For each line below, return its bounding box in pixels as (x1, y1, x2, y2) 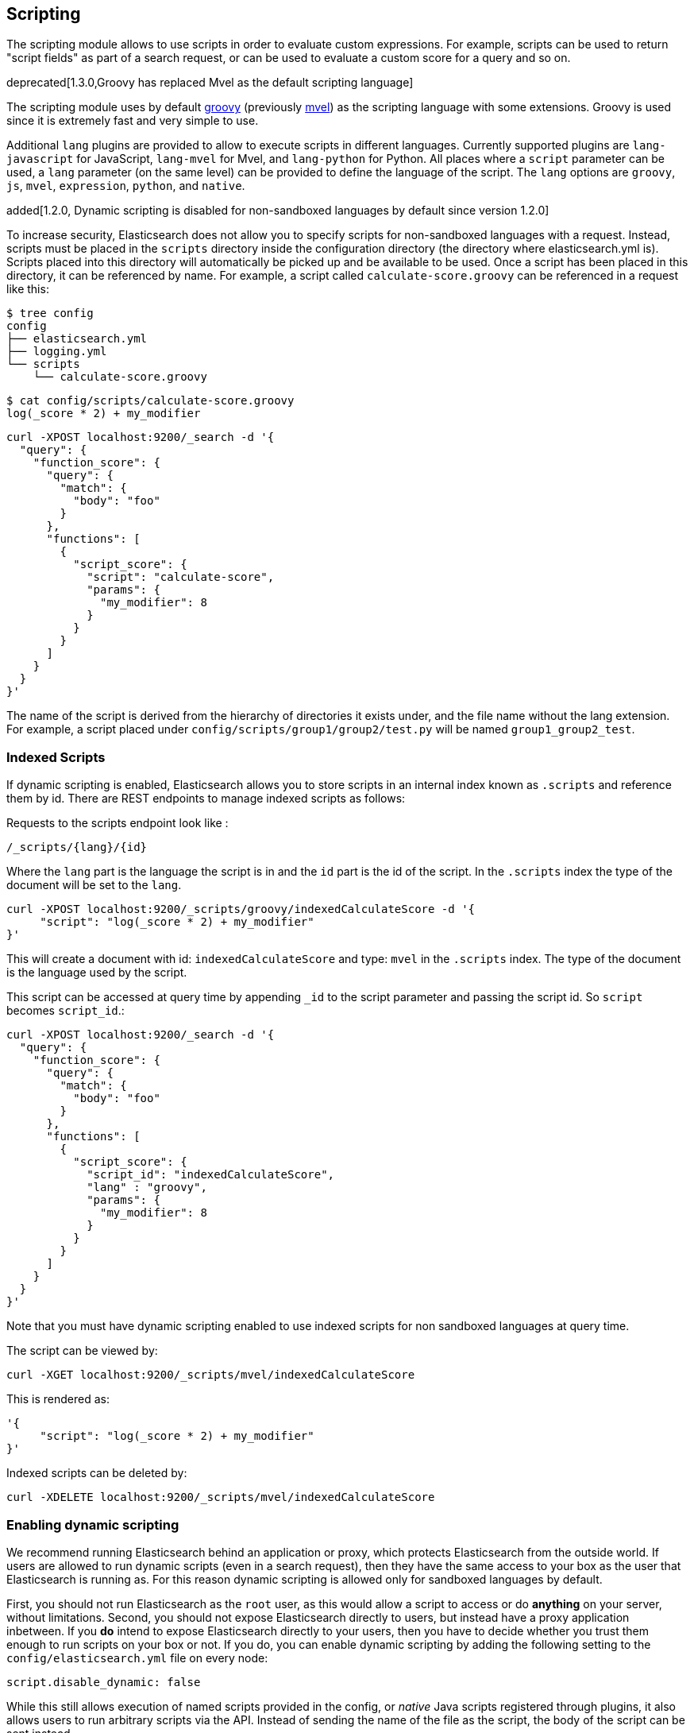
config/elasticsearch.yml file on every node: (6, 1650, 268, 1665)
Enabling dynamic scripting (6, 1516, 179, 1533)
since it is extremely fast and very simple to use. (6, 114, 259, 128)
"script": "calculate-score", (87, 571, 275, 584)
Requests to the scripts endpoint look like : (6, 816, 229, 830)
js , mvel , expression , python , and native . (6, 179, 245, 193)
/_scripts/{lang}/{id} (6, 841, 148, 854)
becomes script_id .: (6, 1004, 125, 1018)
